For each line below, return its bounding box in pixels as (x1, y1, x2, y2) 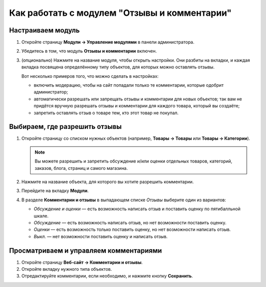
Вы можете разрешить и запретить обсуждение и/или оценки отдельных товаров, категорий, (34, 158, 233, 164)
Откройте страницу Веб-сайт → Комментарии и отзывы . (21, 259, 143, 265)
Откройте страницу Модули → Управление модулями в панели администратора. (21, 39, 195, 45)
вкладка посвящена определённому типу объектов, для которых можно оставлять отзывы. (21, 64, 215, 70)
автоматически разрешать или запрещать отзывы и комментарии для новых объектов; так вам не (33, 96, 242, 102)
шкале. (33, 213, 49, 219)
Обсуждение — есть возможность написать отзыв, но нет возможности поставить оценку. (33, 220, 227, 225)
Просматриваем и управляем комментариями (9, 246, 162, 255)
